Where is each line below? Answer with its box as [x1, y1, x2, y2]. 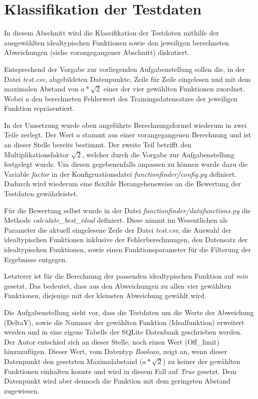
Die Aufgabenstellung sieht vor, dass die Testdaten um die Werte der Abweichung [4, 307, 254, 317]
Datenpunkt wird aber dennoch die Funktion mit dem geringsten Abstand [4, 376, 231, 386]
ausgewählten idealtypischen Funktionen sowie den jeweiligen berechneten [4, 37, 229, 47]
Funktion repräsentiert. [4, 103, 75, 113]
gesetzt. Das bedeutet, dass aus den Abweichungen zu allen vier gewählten [4, 280, 232, 291]
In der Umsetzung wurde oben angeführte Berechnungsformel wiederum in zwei [4, 119, 247, 130]
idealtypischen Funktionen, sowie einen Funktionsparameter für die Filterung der [4, 244, 251, 254]
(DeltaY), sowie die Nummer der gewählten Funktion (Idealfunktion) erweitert [4, 317, 245, 327]
